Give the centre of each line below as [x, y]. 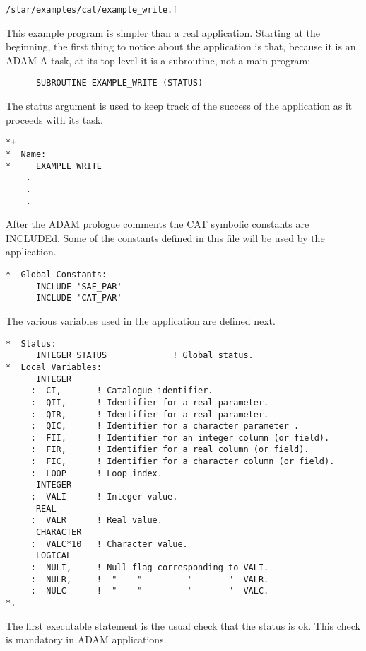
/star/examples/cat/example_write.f [92, 10]
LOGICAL [54, 556]
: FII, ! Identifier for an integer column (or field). [180, 438]
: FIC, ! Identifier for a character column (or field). [183, 462]
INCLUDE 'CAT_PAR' [79, 298]
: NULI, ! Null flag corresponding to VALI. [150, 568]
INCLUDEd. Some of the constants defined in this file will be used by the [165, 237]
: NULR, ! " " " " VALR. [150, 579]
